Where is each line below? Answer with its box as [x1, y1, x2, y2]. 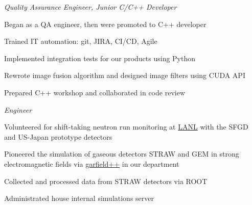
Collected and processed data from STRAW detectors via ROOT [4, 175, 208, 186]
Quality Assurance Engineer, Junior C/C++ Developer [4, 2, 177, 12]
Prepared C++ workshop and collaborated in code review [4, 87, 185, 97]
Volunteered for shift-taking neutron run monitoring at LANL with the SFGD [4, 121, 248, 132]
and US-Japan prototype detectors [4, 131, 112, 142]
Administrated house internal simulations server [4, 193, 154, 203]
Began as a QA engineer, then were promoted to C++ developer [4, 18, 207, 29]
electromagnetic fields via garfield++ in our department [4, 158, 179, 169]
